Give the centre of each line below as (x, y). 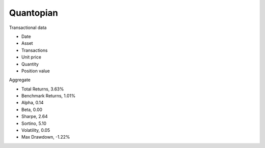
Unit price (31, 57)
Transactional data (28, 28)
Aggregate (20, 80)
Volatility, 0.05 (36, 130)
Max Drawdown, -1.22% (46, 137)
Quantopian (34, 13)
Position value (36, 71)
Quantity (30, 64)
